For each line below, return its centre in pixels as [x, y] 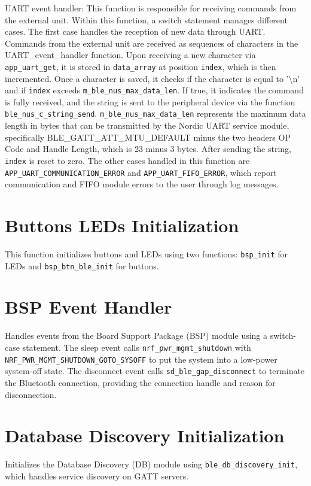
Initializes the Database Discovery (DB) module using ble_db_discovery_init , [151, 464]
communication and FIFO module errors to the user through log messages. [142, 184]
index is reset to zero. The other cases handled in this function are [127, 160]
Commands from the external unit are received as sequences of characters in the [152, 43]
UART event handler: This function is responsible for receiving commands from [151, 8]
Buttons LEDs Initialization [122, 225]
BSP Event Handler [89, 307]
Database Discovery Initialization [145, 435]
